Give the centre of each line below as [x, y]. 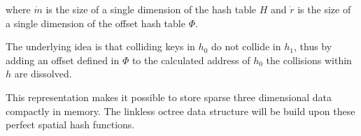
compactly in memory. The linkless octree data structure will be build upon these [180, 111]
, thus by [313, 46]
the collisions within [309, 60]
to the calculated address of [191, 60]
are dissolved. [43, 74]
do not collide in [246, 46]
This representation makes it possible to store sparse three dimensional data [169, 97]
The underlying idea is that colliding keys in [100, 46]
